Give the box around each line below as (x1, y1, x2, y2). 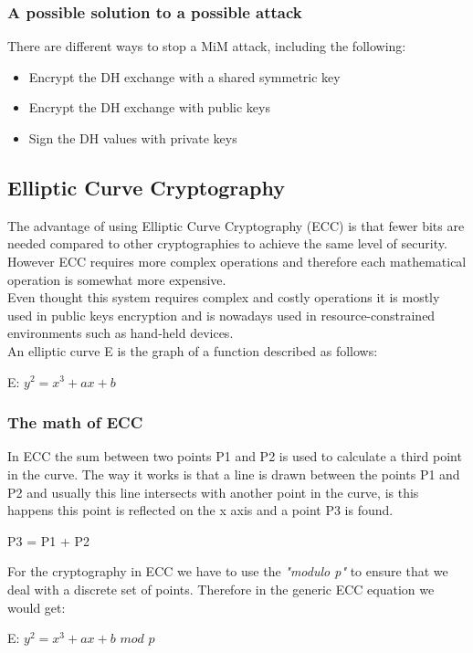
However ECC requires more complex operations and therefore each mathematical (7, 251, 467, 270)
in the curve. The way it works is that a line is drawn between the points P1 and (7, 464, 460, 483)
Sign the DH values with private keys (28, 129, 237, 147)
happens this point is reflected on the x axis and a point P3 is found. (7, 500, 394, 520)
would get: (7, 597, 66, 616)
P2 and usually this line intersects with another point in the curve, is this (7, 482, 419, 501)
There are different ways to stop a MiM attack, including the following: (7, 37, 406, 56)
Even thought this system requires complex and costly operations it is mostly (7, 288, 440, 307)
